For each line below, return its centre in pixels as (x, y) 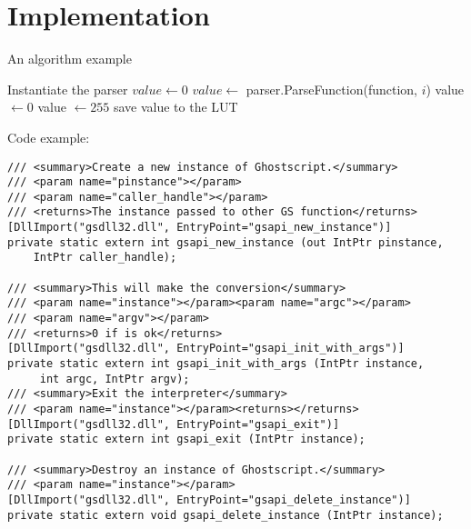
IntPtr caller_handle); (105, 258)
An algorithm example (70, 59)
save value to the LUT (175, 107)
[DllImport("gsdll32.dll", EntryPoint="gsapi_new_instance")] (200, 228)
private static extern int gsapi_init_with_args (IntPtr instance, (216, 364)
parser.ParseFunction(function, (331, 89)
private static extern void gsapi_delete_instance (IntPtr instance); (225, 515)
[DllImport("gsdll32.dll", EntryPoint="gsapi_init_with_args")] (206, 349)
